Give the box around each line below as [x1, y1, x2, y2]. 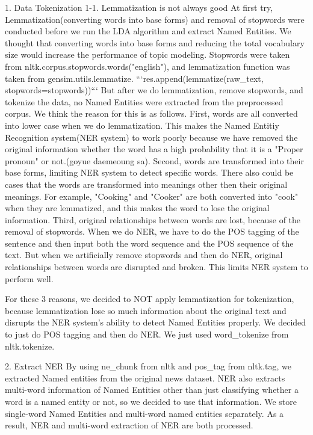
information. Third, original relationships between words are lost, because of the [5, 213, 301, 226]
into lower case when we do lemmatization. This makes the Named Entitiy [5, 119, 279, 131]
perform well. [5, 272, 54, 285]
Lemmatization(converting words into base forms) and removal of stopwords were [5, 13, 305, 25]
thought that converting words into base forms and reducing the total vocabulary [5, 36, 305, 49]
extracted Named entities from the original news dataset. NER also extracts [5, 371, 285, 384]
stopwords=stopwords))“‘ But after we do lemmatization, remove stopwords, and [5, 84, 303, 96]
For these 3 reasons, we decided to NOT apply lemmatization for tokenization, [5, 292, 294, 305]
